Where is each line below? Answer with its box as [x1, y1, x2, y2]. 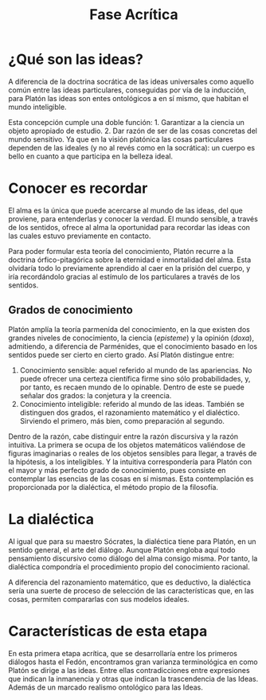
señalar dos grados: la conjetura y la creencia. [19, 390, 172, 400]
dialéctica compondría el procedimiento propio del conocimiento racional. [8, 561, 250, 571]
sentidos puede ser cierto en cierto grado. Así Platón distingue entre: [8, 350, 235, 359]
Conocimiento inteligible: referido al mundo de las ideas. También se [19, 399, 244, 409]
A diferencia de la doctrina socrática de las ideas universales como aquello [8, 76, 255, 86]
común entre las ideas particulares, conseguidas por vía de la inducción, [8, 85, 247, 95]
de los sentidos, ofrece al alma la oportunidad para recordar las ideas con [8, 222, 251, 232]
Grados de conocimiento [8, 303, 133, 317]
